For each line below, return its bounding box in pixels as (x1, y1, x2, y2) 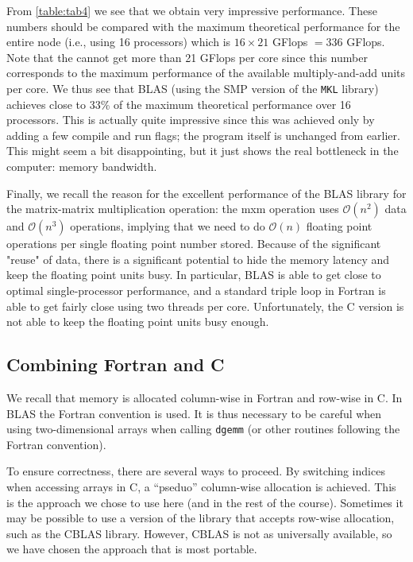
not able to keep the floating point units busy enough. (6, 313, 269, 330)
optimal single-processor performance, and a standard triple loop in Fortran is (6, 281, 386, 298)
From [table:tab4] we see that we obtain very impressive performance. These (6, 2, 377, 18)
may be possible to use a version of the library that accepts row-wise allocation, (6, 510, 395, 526)
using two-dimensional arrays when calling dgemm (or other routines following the (6, 421, 400, 437)
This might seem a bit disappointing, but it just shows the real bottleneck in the (6, 142, 399, 159)
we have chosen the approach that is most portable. (6, 541, 257, 557)
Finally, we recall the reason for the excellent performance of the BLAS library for (6, 184, 407, 201)
